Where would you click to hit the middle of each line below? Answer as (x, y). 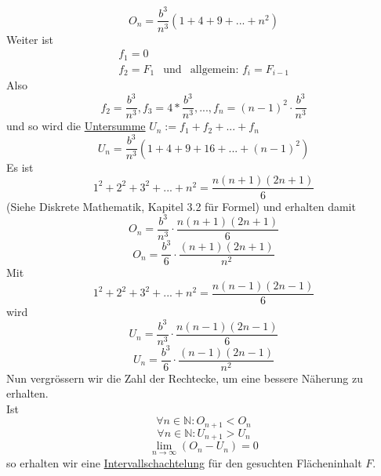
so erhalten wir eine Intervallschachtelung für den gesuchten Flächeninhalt (184, 462)
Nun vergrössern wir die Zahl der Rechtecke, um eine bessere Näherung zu (185, 378)
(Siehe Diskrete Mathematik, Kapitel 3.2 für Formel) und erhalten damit (181, 206)
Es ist (20, 167)
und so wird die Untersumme (76, 126)
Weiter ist (30, 39)
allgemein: (214, 69)
